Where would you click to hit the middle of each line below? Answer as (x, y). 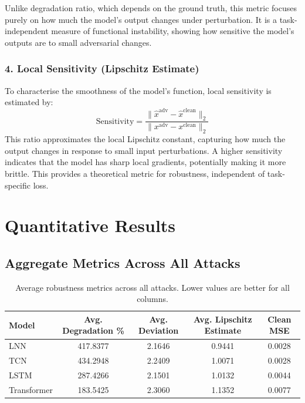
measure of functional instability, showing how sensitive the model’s (173, 31)
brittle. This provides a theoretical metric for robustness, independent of (135, 173)
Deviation (159, 330)
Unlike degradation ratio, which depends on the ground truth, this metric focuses (151, 8)
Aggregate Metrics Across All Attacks (123, 262)
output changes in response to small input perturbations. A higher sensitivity (144, 150)
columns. (152, 299)
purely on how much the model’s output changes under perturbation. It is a (141, 19)
